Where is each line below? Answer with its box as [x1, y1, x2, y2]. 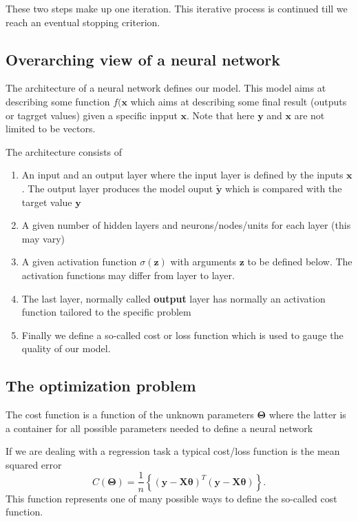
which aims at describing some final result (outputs [130, 94, 347, 108]
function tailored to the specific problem [21, 305, 191, 319]
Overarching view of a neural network [6, 48, 281, 70]
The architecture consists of [6, 144, 123, 159]
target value [21, 194, 72, 209]
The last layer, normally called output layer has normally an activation [21, 291, 326, 305]
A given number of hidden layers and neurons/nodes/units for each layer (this [21, 218, 351, 232]
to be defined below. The [247, 254, 352, 269]
